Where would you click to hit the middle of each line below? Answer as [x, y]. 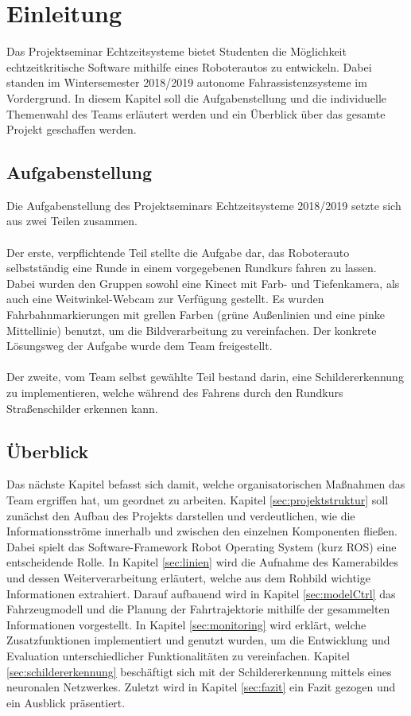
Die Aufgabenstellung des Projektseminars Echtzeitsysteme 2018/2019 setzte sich [204, 205]
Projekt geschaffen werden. [72, 129]
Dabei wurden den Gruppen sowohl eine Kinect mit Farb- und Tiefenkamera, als [203, 283]
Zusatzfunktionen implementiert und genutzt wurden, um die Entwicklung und [198, 640]
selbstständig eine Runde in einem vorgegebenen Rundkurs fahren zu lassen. [192, 268]
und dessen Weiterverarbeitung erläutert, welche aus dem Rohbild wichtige [188, 577]
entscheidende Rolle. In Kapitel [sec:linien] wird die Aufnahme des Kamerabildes [202, 562]
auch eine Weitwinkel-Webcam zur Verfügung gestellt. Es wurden [165, 299]
